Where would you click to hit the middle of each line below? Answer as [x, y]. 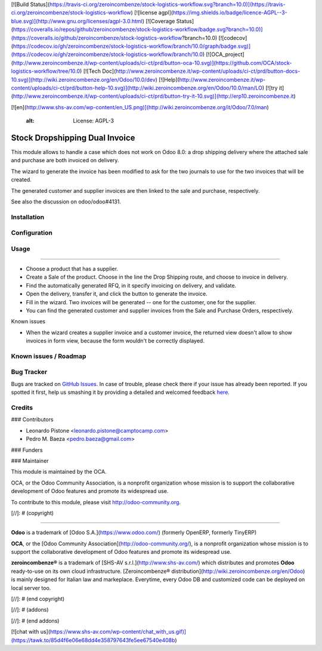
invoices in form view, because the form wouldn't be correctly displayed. [115, 341]
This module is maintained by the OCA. [59, 472]
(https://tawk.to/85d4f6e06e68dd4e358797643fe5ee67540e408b [93, 640]
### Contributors [32, 419]
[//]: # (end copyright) [38, 599]
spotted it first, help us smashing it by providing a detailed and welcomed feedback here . [120, 392]
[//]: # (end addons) [35, 621]
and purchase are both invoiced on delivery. [65, 161]
